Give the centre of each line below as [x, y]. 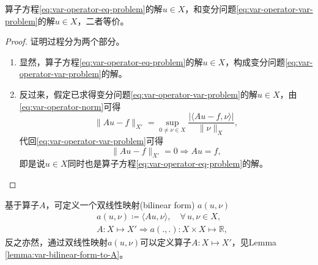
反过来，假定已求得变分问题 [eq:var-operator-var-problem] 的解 [138, 94]
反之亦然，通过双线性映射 [56, 242]
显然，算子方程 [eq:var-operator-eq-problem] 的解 [111, 61]
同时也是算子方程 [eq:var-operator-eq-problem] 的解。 [168, 163]
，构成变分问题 [255, 61]
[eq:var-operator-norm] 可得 [70, 106]
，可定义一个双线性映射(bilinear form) [120, 204]
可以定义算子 [166, 242]
